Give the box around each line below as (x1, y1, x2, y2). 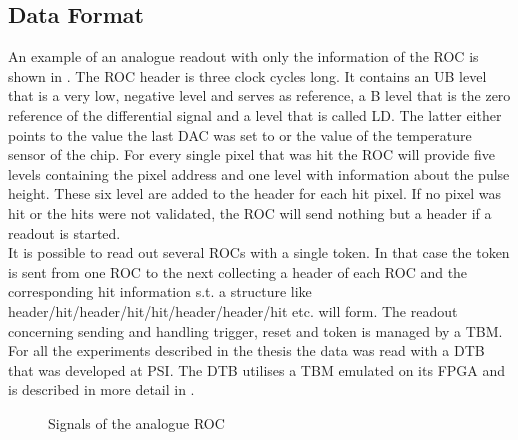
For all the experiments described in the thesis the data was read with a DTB (8, 340, 485, 361)
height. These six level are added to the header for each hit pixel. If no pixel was (8, 183, 502, 204)
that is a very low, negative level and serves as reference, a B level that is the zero (8, 85, 511, 106)
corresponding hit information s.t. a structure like (8, 281, 312, 302)
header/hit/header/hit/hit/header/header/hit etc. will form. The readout (8, 300, 458, 321)
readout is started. (8, 222, 121, 243)
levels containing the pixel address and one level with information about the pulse (8, 163, 510, 184)
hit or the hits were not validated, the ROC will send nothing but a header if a (8, 202, 492, 223)
